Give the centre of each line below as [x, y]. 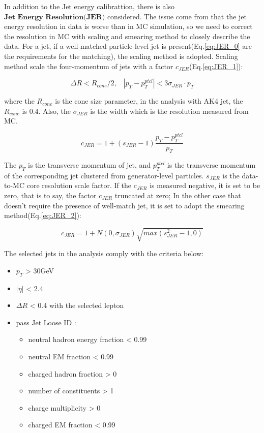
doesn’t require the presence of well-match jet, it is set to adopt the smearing [124, 205]
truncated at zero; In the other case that [178, 195]
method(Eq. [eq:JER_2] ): [43, 215]
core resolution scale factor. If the [79, 185]
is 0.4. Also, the [46, 111]
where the [19, 101]
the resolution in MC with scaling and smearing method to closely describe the [127, 36]
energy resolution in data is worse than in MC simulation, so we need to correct [128, 26]
